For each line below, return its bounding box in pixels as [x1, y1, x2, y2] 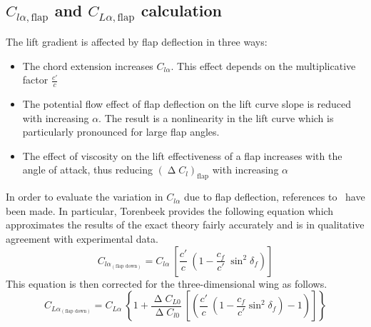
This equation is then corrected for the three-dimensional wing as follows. [6, 276, 327, 291]
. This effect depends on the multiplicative [171, 58, 356, 73]
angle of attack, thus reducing [22, 162, 153, 177]
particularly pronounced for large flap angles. [22, 124, 220, 139]
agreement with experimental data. [6, 231, 158, 246]
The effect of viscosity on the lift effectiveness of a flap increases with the [22, 148, 342, 163]
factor [22, 72, 49, 87]
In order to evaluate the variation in [6, 189, 163, 204]
